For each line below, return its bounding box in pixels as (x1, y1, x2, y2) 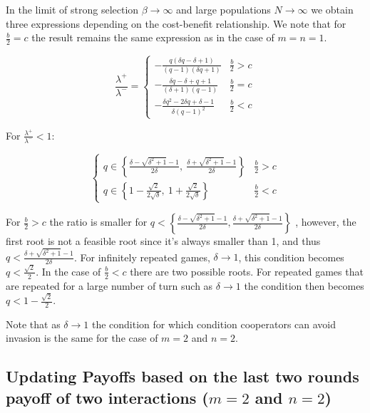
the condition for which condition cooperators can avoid (91, 316, 336, 331)
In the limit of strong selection (6, 2, 139, 16)
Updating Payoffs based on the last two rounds (6, 365, 359, 387)
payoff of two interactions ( (6, 386, 209, 408)
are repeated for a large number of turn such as (6, 278, 213, 293)
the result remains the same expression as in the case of (31, 30, 274, 45)
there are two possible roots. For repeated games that (130, 263, 364, 278)
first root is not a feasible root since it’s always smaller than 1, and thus (6, 234, 321, 249)
